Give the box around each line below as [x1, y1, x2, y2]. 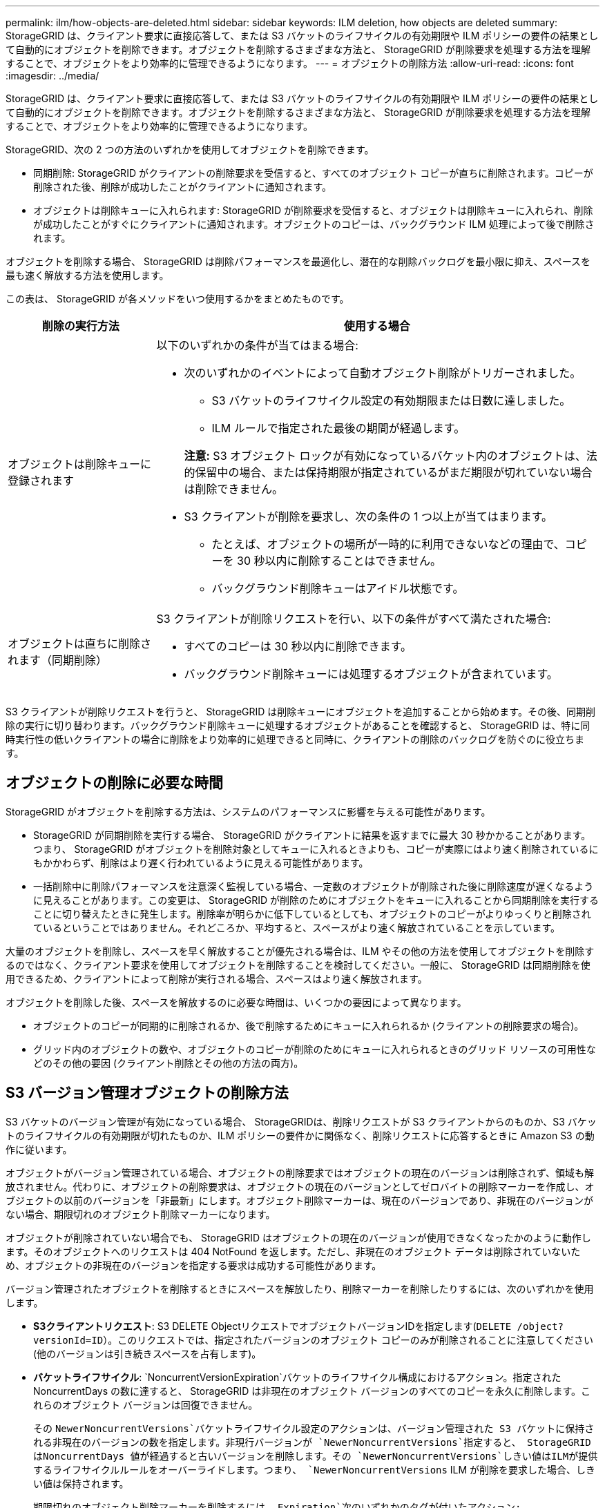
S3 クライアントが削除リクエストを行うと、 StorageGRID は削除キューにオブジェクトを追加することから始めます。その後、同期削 [6, 706, 595, 717]
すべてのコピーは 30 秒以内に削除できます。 [184, 639, 412, 653]
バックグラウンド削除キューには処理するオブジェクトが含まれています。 [184, 667, 558, 681]
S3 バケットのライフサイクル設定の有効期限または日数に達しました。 [211, 394, 571, 407]
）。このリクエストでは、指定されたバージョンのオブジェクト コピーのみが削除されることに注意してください [103, 1333, 593, 1346]
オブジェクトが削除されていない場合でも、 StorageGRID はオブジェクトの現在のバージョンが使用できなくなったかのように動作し [6, 1231, 591, 1244]
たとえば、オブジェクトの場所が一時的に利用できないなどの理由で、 [211, 537, 565, 551]
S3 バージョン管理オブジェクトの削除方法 [6, 1084, 289, 1102]
